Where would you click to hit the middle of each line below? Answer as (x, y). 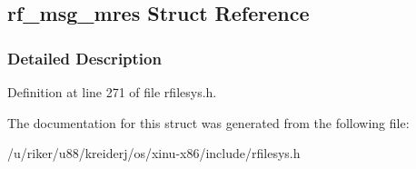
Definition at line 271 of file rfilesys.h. (112, 92)
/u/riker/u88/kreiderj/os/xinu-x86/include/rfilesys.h (154, 153)
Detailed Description (84, 58)
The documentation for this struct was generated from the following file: (208, 122)
